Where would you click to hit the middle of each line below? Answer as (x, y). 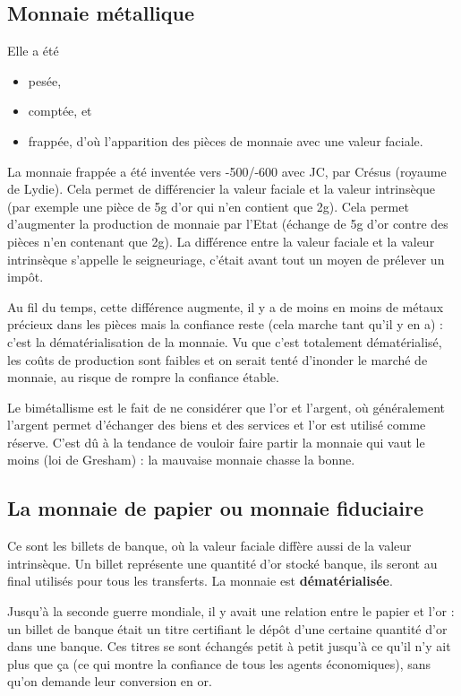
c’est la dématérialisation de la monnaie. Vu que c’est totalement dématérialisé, (225, 341)
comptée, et (60, 111)
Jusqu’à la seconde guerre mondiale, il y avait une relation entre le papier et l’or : (231, 611)
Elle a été (33, 51)
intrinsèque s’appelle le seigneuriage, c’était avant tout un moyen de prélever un (226, 259)
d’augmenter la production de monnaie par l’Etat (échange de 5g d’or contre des (228, 224)
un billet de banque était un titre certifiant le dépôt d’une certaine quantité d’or (227, 628)
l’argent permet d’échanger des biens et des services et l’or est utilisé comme (217, 425)
